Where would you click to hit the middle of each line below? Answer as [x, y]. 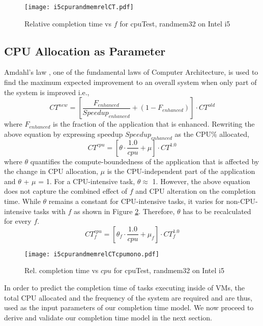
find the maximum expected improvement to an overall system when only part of [130, 82]
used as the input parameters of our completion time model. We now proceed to [129, 307]
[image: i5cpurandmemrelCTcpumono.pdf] [92, 254]
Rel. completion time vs [62, 270]
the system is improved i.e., [47, 92]
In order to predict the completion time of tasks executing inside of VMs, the [124, 288]
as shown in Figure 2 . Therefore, [124, 211]
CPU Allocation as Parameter [85, 51]
